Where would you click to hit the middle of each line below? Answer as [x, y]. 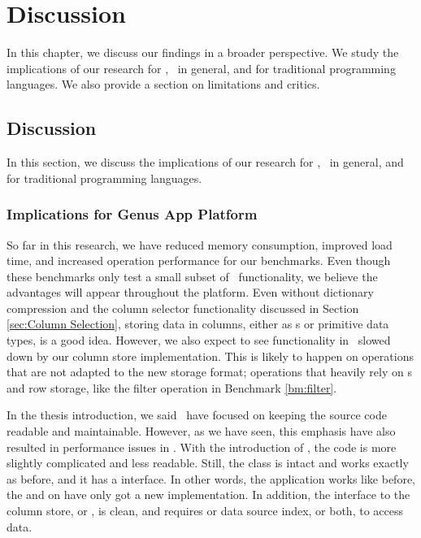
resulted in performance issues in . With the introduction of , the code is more [202, 447]
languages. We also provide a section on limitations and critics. [163, 84]
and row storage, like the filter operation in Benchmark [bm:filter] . [172, 387]
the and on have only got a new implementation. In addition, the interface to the [208, 495]
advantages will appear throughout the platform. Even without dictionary [191, 292]
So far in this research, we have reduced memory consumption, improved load [200, 244]
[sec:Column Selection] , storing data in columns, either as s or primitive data [198, 324]
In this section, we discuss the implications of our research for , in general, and [205, 162]
